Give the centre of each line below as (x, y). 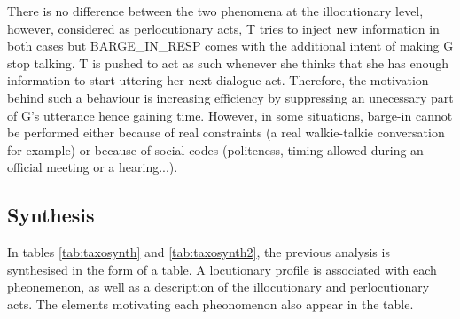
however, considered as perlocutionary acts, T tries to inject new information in (223, 28)
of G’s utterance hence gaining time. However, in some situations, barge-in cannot (230, 115)
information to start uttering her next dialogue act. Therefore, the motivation (218, 80)
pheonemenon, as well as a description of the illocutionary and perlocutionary (218, 287)
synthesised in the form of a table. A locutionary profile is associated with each (222, 269)
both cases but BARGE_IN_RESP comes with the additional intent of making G (230, 46)
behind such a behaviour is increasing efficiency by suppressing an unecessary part (230, 97)
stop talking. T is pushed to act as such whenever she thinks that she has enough (228, 62)
